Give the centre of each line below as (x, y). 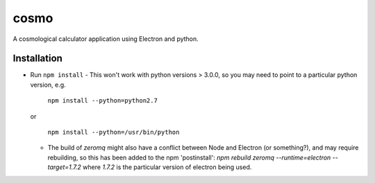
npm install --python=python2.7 (102, 101)
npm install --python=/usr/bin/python (114, 132)
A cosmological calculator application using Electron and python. (106, 39)
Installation (37, 59)
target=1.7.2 (64, 167)
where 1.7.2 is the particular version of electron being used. (167, 167)
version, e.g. (48, 85)
